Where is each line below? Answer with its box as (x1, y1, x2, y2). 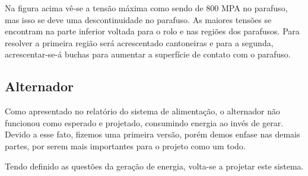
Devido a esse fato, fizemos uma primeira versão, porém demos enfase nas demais (5, 128, 300, 140)
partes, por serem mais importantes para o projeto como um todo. (5, 139, 246, 152)
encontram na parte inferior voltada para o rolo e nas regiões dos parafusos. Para (5, 25, 300, 37)
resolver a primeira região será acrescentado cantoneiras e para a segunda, (5, 36, 274, 49)
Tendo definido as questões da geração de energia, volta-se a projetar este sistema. (5, 159, 304, 172)
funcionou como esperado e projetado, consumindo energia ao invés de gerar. (5, 116, 284, 129)
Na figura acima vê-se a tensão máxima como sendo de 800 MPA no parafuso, (5, 2, 288, 14)
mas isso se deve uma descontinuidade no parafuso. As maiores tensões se (5, 13, 272, 25)
